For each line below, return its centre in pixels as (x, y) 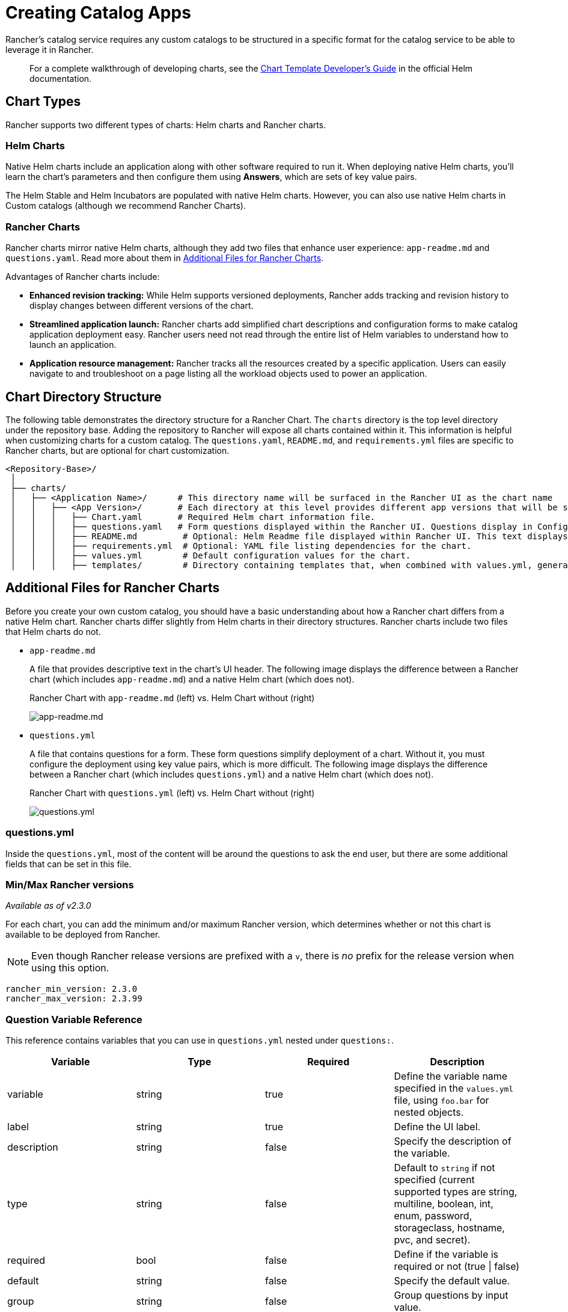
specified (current (434, 1180)
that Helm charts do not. (53, 631)
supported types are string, (456, 1192)
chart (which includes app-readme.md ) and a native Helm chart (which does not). (192, 679)
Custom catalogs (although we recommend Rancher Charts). (126, 206)
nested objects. (429, 1112)
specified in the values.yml (454, 1088)
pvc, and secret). (432, 1240)
